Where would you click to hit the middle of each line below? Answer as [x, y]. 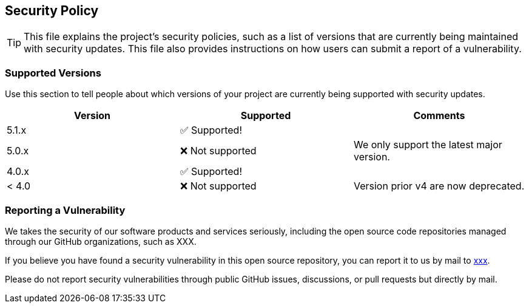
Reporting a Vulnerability [65, 210]
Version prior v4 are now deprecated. [439, 186]
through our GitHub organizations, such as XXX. [101, 241]
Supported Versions [53, 73]
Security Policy [52, 11]
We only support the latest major [428, 145]
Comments [439, 116]
